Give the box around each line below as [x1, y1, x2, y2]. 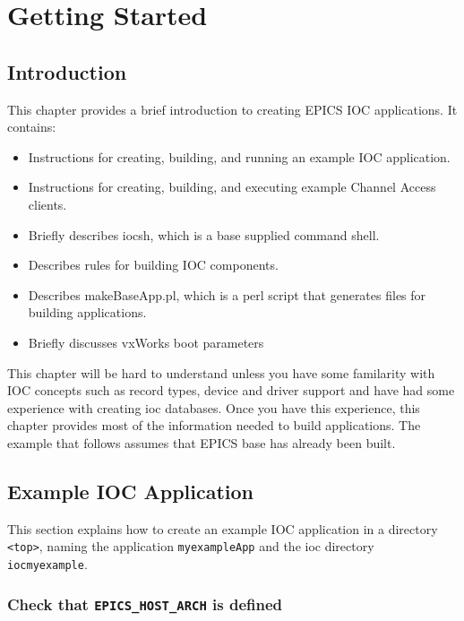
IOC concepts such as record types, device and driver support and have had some [7, 381, 455, 400]
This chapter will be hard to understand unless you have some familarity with [7, 363, 435, 382]
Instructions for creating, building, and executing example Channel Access [28, 177, 436, 196]
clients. [28, 194, 67, 213]
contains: [7, 117, 56, 136]
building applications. [28, 303, 147, 322]
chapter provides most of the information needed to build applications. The [7, 416, 421, 435]
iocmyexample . [7, 554, 88, 573]
